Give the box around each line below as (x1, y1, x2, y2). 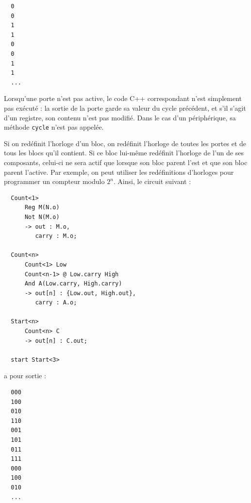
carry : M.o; (35, 233, 77, 240)
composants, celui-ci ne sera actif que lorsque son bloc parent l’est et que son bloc (4, 157, 248, 167)
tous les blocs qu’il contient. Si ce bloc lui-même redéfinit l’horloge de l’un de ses (4, 148, 244, 158)
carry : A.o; (35, 299, 77, 306)
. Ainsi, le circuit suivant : (113, 176, 191, 186)
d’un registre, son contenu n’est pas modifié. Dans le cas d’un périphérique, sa (4, 112, 236, 122)
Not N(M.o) (24, 213, 60, 220)
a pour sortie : (4, 370, 46, 381)
